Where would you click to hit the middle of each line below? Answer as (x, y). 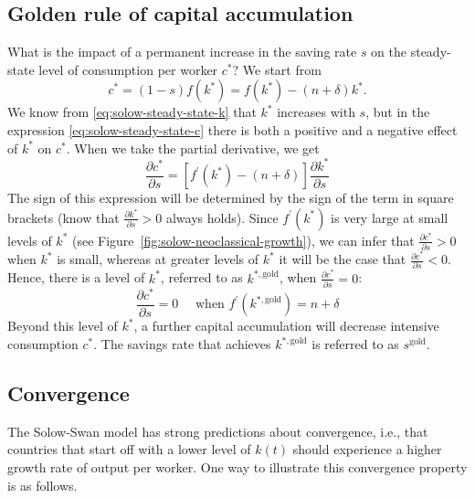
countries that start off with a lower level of (129, 449)
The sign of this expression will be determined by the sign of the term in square (231, 198)
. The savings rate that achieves (182, 344)
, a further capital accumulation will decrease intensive (286, 326)
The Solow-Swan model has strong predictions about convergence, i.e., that (218, 431)
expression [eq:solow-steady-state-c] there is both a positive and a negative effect (232, 129)
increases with (316, 112)
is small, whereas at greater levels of (158, 259)
